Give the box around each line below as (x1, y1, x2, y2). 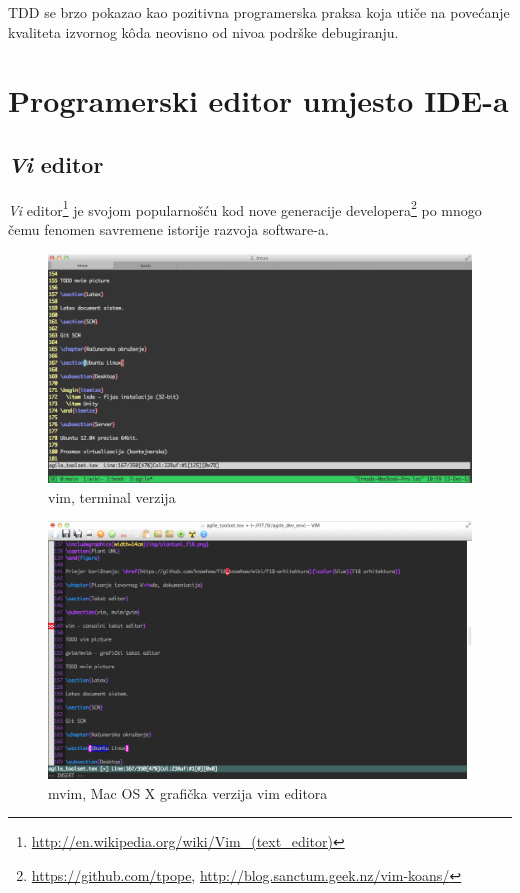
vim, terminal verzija (48, 486, 176, 507)
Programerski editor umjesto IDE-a (8, 80, 509, 121)
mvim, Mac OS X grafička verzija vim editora (48, 782, 328, 803)
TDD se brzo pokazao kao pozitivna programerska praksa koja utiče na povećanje (8, 2, 510, 22)
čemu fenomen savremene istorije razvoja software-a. (8, 219, 329, 240)
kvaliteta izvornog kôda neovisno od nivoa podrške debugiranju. (8, 21, 399, 42)
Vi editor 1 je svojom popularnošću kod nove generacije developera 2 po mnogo (8, 196, 482, 220)
